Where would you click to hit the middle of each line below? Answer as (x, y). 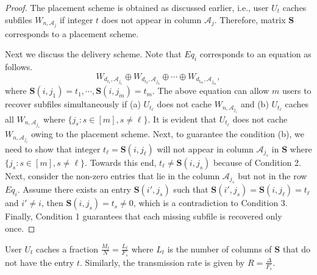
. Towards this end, (121, 162)
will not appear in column (205, 148)
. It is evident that (182, 119)
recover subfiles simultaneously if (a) (73, 104)
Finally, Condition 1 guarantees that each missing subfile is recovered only (144, 216)
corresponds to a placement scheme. (72, 33)
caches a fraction (67, 248)
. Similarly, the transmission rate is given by (162, 262)
